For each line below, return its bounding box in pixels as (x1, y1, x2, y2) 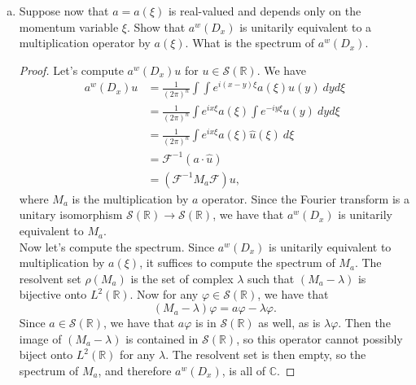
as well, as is (258, 314, 321, 331)
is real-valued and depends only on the (168, 2, 361, 19)
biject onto (19, 346, 73, 363)
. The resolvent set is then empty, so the (165, 346, 366, 363)
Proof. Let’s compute (19, 61, 124, 78)
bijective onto (19, 286, 87, 303)
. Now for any (129, 286, 199, 303)
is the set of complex (130, 269, 234, 287)
